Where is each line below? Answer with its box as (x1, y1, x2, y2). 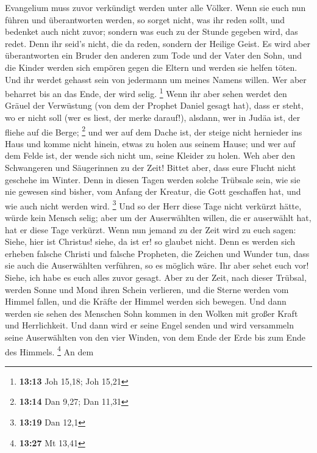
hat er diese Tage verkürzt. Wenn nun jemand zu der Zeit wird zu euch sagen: (5, 223, 296, 236)
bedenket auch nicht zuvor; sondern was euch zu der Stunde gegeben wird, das (5, 25, 298, 38)
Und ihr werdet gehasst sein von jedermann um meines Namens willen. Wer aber (5, 73, 307, 85)
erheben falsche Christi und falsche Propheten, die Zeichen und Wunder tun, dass (5, 247, 310, 259)
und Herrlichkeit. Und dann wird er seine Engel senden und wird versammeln (5, 319, 294, 332)
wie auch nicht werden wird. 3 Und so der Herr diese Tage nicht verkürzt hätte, (5, 197, 302, 212)
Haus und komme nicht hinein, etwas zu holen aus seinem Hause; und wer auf (5, 137, 296, 150)
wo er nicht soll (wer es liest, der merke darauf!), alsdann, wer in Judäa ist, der (5, 111, 301, 123)
